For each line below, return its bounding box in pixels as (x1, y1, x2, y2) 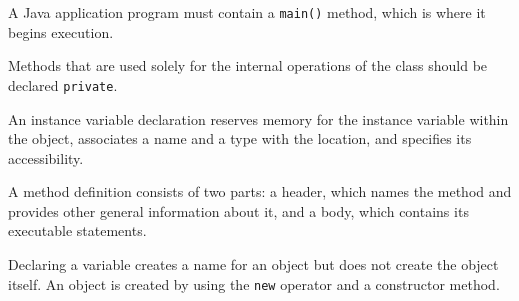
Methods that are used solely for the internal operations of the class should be (8, 55, 488, 76)
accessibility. (8, 147, 84, 168)
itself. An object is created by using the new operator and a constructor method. (8, 273, 500, 294)
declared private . (8, 74, 118, 95)
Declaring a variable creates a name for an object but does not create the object (8, 254, 499, 275)
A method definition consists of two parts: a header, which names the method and (8, 181, 512, 202)
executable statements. (8, 220, 147, 241)
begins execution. (8, 21, 114, 42)
